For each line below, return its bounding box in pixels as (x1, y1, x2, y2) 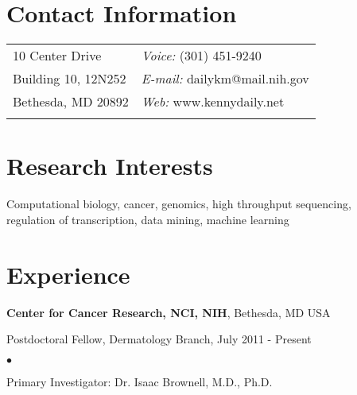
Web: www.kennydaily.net (141, 92, 285, 111)
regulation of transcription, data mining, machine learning (6, 211, 289, 227)
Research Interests (6, 149, 213, 182)
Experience (6, 258, 130, 290)
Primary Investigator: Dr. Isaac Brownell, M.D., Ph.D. (6, 373, 273, 389)
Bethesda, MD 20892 (13, 92, 129, 111)
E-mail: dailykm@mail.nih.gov (141, 69, 309, 88)
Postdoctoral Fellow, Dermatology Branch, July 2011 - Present (6, 331, 312, 347)
